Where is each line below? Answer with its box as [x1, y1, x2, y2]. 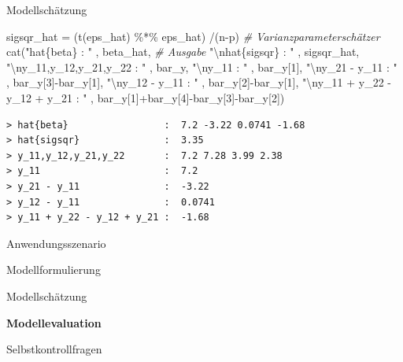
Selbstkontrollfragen [6, 341, 102, 357]
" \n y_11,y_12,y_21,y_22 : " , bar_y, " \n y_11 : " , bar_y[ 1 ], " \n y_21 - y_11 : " [6, 58, 397, 75]
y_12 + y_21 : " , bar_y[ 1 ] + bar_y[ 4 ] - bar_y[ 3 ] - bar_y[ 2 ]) [6, 89, 285, 105]
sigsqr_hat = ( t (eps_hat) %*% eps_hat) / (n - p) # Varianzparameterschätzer [6, 28, 380, 44]
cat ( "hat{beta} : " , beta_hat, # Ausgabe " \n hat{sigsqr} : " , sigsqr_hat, [6, 43, 360, 60]
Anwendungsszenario [6, 235, 106, 251]
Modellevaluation [6, 314, 102, 331]
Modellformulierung [6, 261, 101, 278]
